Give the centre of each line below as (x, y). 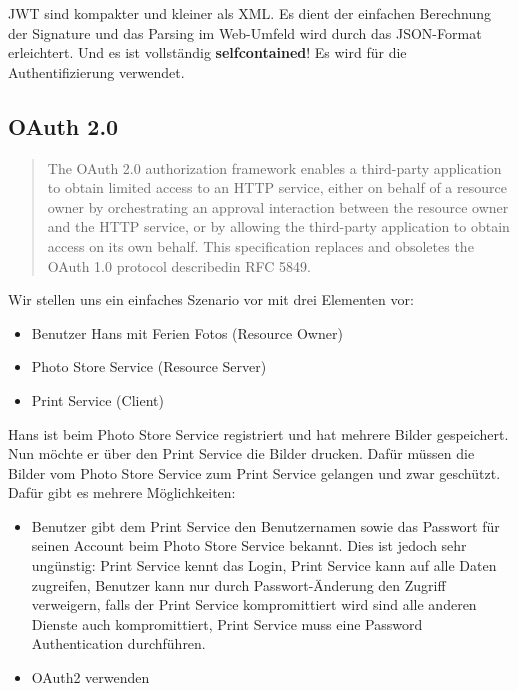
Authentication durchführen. (118, 643)
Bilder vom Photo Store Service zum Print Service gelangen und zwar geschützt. (254, 472)
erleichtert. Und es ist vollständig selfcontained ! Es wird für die (207, 52)
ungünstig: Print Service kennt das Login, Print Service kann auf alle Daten (264, 565)
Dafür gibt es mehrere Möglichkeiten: (122, 492)
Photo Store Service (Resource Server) (149, 366)
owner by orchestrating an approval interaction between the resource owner (278, 206)
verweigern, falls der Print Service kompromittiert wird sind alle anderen (254, 604)
